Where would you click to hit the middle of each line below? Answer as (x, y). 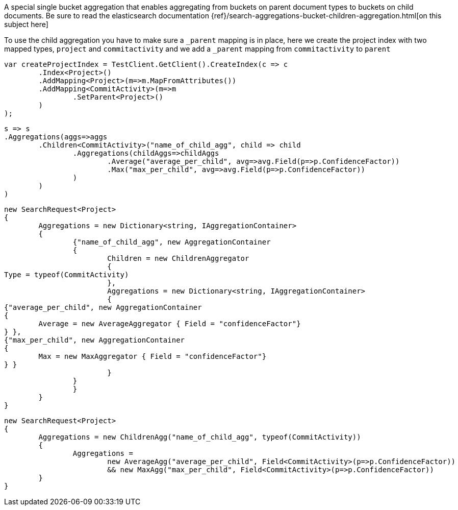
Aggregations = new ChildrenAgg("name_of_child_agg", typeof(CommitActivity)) (200, 437)
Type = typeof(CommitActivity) (67, 275)
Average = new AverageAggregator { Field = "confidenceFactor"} (170, 324)
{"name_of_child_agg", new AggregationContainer (172, 242)
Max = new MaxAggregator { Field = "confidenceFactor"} (152, 356)
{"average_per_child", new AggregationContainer (103, 307)
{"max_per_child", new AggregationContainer (95, 340)
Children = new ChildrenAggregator (178, 258)
